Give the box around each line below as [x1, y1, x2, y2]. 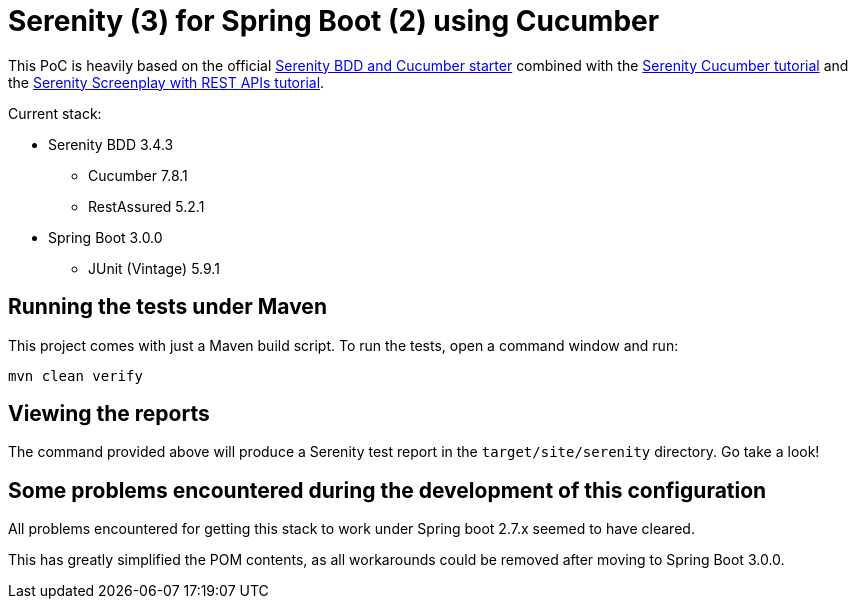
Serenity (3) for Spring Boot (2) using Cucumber [8, 4, 660, 38]
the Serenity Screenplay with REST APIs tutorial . [8, 73, 325, 91]
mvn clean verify [8, 367, 143, 384]
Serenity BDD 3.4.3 [48, 135, 174, 153]
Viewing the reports [8, 401, 210, 427]
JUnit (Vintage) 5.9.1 [88, 259, 220, 277]
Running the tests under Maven [8, 294, 327, 320]
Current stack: [8, 104, 102, 122]
